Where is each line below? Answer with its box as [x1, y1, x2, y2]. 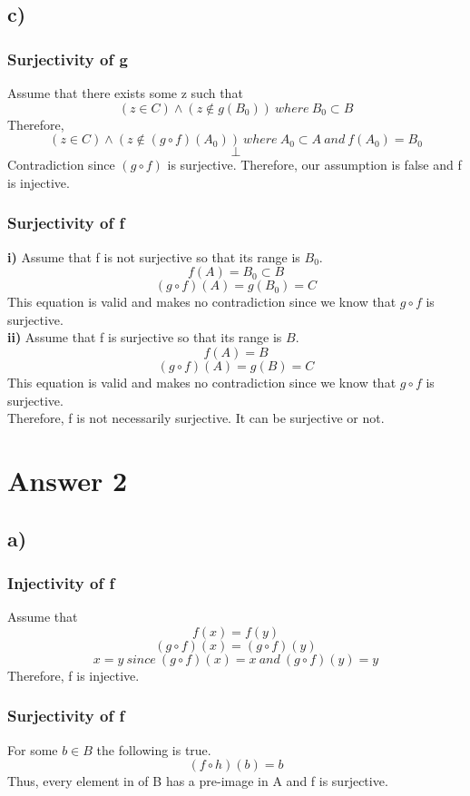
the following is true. [96, 740, 211, 759]
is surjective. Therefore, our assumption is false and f [167, 155, 462, 174]
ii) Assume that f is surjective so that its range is [7, 328, 282, 347]
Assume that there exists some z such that [7, 84, 243, 102]
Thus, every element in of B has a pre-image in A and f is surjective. [7, 771, 388, 791]
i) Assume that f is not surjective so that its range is [7, 247, 300, 266]
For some [7, 740, 58, 759]
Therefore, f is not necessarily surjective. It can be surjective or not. [7, 408, 385, 427]
